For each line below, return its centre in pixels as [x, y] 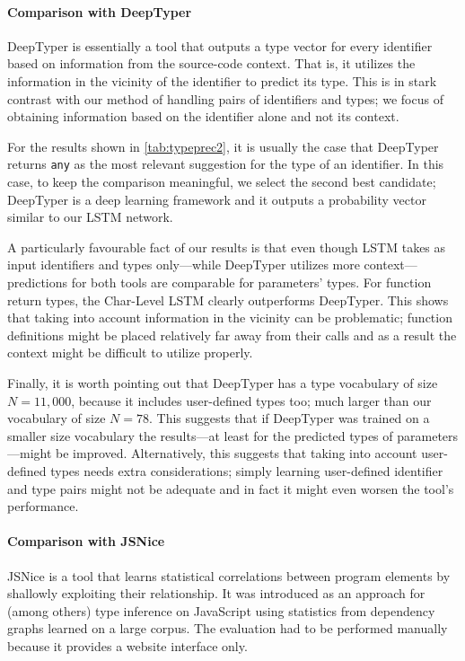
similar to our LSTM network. [90, 217]
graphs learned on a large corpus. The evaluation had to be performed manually [228, 628]
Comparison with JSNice [86, 541]
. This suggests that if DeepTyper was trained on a [289, 418]
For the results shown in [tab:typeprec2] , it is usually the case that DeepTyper [223, 146]
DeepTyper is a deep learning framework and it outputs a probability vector [217, 199]
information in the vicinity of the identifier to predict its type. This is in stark [222, 80]
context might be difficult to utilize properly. [130, 353]
